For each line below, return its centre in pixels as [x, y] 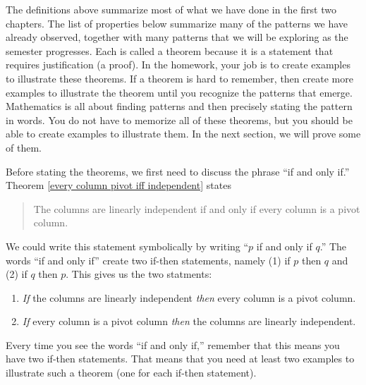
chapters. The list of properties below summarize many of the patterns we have [177, 23]
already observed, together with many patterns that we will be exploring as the [177, 37]
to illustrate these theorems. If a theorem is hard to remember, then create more [179, 78]
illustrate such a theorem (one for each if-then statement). [131, 373]
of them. [24, 147]
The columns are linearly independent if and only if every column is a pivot [197, 208]
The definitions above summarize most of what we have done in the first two [171, 9]
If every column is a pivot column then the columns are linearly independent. [189, 321]
